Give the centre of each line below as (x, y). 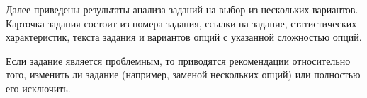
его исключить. (38, 88)
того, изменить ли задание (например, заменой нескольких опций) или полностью (183, 74)
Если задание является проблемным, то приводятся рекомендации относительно (178, 60)
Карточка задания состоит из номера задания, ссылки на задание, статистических (181, 23)
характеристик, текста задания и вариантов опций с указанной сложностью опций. (184, 37)
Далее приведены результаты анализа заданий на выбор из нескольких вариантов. (182, 9)
